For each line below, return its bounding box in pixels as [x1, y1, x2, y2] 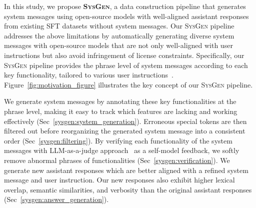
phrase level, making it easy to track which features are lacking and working [4, 105, 237, 116]
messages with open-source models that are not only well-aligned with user [4, 40, 233, 50]
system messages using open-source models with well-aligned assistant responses [4, 10, 249, 21]
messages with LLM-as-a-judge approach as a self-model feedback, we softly [4, 145, 239, 155]
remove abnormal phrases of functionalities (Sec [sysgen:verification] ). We [4, 154, 230, 165]
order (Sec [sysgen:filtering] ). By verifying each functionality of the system [4, 135, 232, 145]
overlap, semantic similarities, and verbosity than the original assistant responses [4, 184, 252, 194]
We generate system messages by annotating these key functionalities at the [4, 96, 236, 106]
